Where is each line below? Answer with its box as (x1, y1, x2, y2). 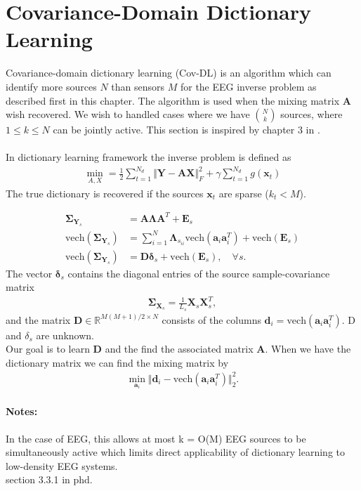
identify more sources (6, 79, 97, 93)
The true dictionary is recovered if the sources (6, 185, 204, 200)
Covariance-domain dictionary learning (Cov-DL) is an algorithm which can (6, 65, 332, 80)
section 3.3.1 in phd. (6, 472, 93, 487)
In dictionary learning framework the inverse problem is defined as (6, 150, 291, 164)
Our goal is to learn (6, 341, 90, 356)
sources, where (280, 107, 343, 122)
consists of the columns (162, 312, 261, 327)
